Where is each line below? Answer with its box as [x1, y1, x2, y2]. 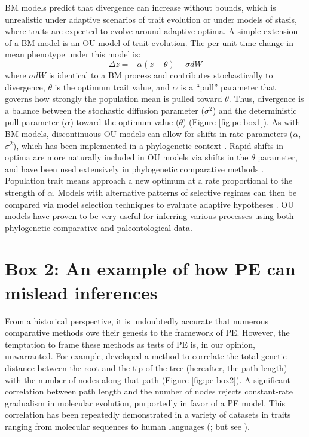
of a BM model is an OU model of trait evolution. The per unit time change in [5, 36, 293, 48]
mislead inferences [5, 280, 158, 304]
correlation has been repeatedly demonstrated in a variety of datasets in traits [5, 408, 291, 421]
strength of [5, 186, 45, 198]
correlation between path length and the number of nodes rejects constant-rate [5, 385, 293, 397]
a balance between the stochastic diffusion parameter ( [5, 104, 204, 116]
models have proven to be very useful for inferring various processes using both [5, 210, 294, 222]
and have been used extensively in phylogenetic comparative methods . [5, 162, 264, 175]
